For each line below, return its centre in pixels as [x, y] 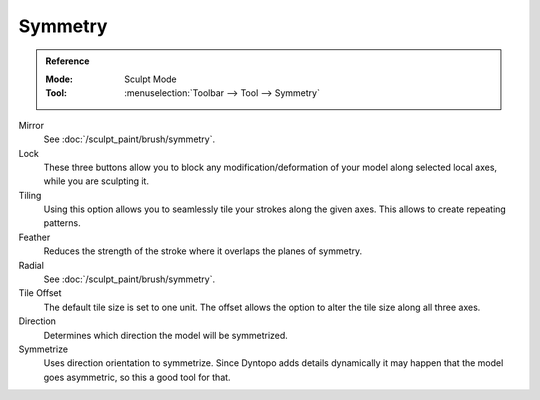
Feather [34, 237]
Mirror [31, 125]
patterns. [62, 223]
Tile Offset [40, 293]
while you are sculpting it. [96, 181]
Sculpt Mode [150, 79]
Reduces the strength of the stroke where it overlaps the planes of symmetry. [203, 251]
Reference [67, 61]
